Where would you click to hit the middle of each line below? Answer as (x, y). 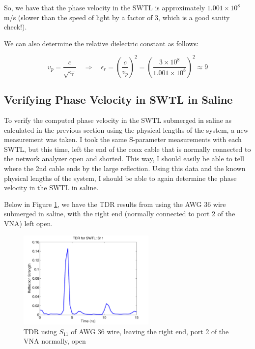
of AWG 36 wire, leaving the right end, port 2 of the (150, 331)
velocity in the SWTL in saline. (51, 188)
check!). (15, 27)
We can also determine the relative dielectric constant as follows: (101, 43)
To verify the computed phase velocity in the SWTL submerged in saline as (118, 120)
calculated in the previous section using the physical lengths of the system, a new (126, 130)
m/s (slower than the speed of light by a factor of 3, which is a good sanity (117, 17)
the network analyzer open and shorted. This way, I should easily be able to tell (124, 159)
